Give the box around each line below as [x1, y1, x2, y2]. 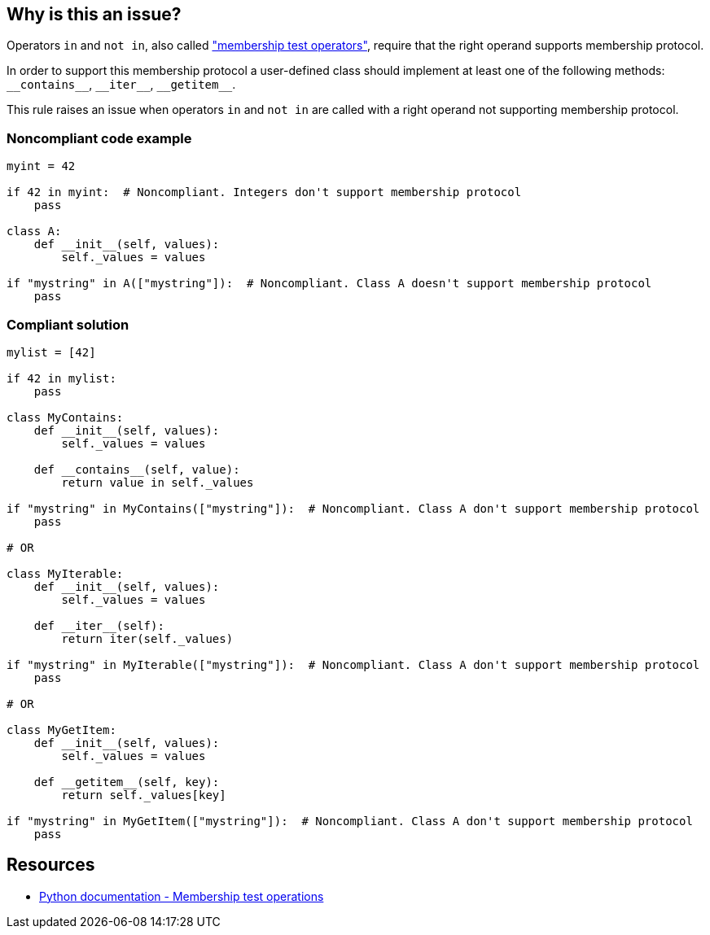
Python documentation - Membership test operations [39, 889, 324, 903]
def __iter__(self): [33, 618, 164, 632]
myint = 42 [7, 159, 76, 173]
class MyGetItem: [7, 723, 116, 736]
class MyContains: [7, 410, 124, 424]
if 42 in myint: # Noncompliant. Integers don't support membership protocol [7, 186, 522, 199]
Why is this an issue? [7, 4, 182, 24]
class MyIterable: [7, 566, 124, 580]
